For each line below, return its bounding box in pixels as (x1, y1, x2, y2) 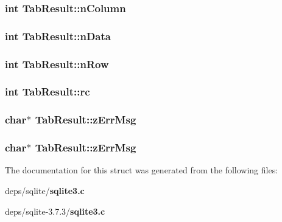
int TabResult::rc (5, 84, 90, 99)
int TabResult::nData (5, 28, 111, 43)
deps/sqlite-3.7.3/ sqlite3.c (5, 204, 105, 217)
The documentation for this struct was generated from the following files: (5, 164, 278, 176)
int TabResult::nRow (5, 56, 109, 71)
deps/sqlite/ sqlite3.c (5, 184, 85, 197)
